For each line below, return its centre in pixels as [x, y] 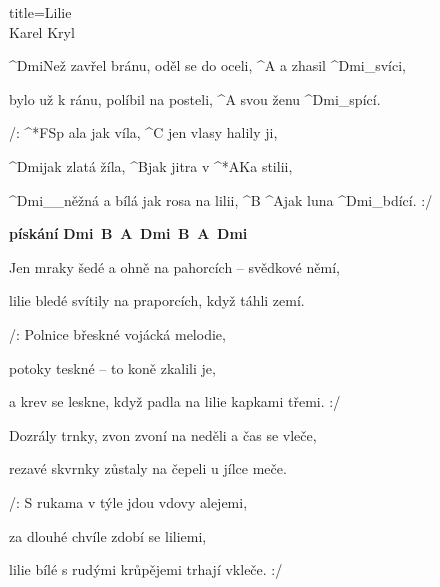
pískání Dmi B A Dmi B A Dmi [128, 233]
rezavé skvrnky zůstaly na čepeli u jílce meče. [148, 468]
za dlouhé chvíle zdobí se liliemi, [108, 535]
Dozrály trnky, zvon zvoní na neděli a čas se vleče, [163, 434]
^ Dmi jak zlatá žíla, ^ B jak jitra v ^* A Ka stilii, [151, 165]
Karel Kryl [42, 31]
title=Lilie [40, 12]
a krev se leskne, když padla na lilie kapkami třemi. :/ [175, 401]
